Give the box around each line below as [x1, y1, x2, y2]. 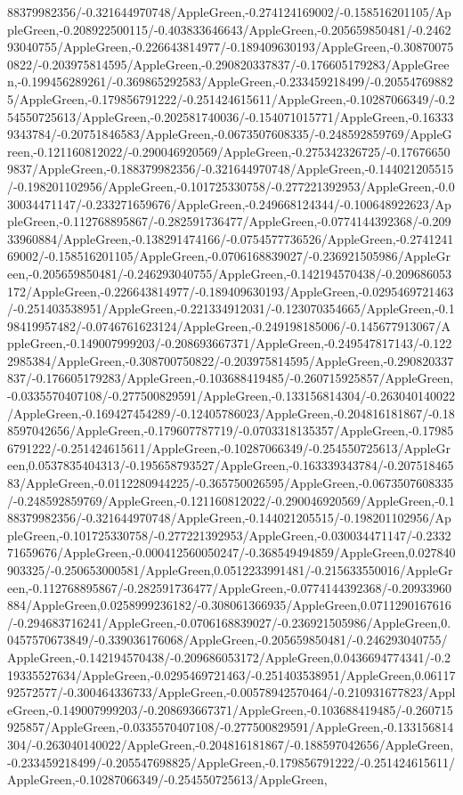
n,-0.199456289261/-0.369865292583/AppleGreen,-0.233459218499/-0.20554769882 [7, 72, 453, 91]
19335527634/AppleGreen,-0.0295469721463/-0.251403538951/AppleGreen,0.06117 [7, 665, 456, 684]
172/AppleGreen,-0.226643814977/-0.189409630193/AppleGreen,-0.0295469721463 [7, 281, 454, 300]
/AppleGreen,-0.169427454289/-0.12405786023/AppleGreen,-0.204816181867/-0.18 [7, 403, 455, 422]
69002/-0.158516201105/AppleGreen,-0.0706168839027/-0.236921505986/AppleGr [7, 247, 451, 265]
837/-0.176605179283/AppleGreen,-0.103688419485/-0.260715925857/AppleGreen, [7, 369, 454, 387]
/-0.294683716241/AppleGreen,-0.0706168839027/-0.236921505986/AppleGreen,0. [7, 612, 451, 631]
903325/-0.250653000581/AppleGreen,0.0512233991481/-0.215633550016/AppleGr [7, 561, 453, 579]
